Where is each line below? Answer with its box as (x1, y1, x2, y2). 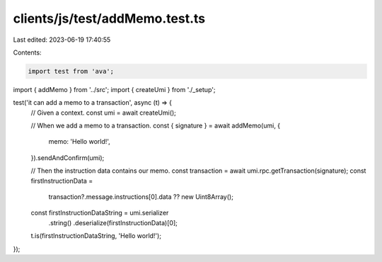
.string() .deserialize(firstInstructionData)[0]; (48, 218, 178, 227)
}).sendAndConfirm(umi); (30, 153, 105, 162)
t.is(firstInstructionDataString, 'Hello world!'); (30, 232, 162, 240)
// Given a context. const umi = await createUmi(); (30, 108, 177, 117)
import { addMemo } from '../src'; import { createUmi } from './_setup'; (13, 85, 216, 93)
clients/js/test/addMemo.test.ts (13, 11, 206, 26)
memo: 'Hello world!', (48, 137, 111, 146)
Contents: (13, 48, 42, 57)
